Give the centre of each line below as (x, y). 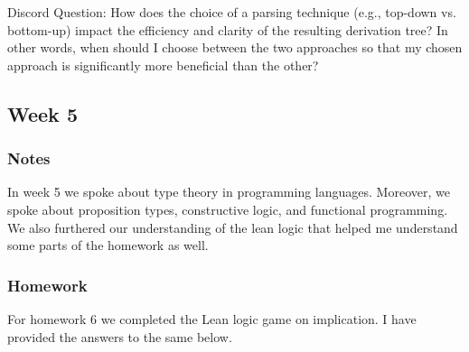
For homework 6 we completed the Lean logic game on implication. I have (212, 318)
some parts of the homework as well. (108, 245)
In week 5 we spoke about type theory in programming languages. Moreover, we (229, 192)
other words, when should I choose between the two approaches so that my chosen (235, 47)
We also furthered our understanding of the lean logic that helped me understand (233, 227)
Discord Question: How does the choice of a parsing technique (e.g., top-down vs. (232, 12)
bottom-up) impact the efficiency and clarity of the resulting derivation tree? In (228, 29)
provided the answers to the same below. (120, 336)
